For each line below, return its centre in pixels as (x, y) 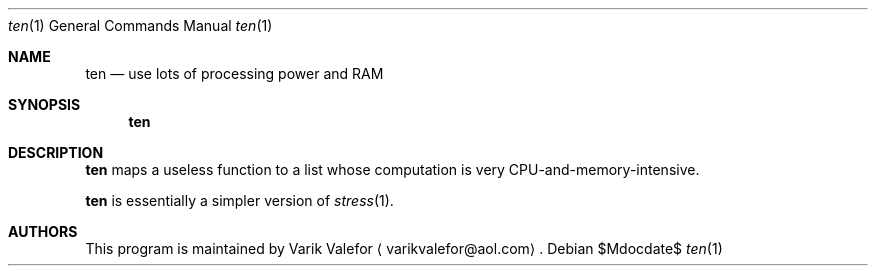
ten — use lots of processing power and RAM (234, 73)
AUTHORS (43, 231)
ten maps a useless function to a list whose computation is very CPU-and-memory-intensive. (392, 169)
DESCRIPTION (56, 152)
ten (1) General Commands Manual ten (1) (140, 25)
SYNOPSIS (44, 104)
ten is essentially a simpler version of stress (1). (239, 200)
